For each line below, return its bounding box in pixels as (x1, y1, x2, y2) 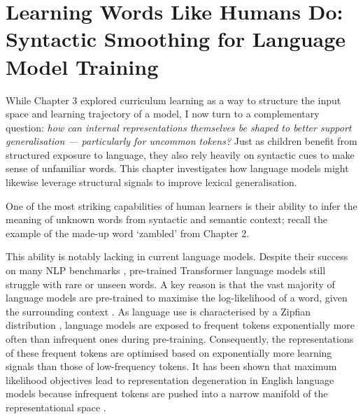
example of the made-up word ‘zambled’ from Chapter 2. (6, 225, 250, 240)
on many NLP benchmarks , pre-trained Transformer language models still (6, 263, 326, 278)
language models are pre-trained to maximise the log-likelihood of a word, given (6, 290, 348, 305)
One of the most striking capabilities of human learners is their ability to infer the (6, 198, 357, 213)
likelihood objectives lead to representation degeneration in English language (6, 372, 334, 387)
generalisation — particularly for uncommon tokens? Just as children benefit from (6, 134, 357, 148)
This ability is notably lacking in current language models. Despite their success (6, 249, 348, 264)
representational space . (6, 399, 106, 414)
